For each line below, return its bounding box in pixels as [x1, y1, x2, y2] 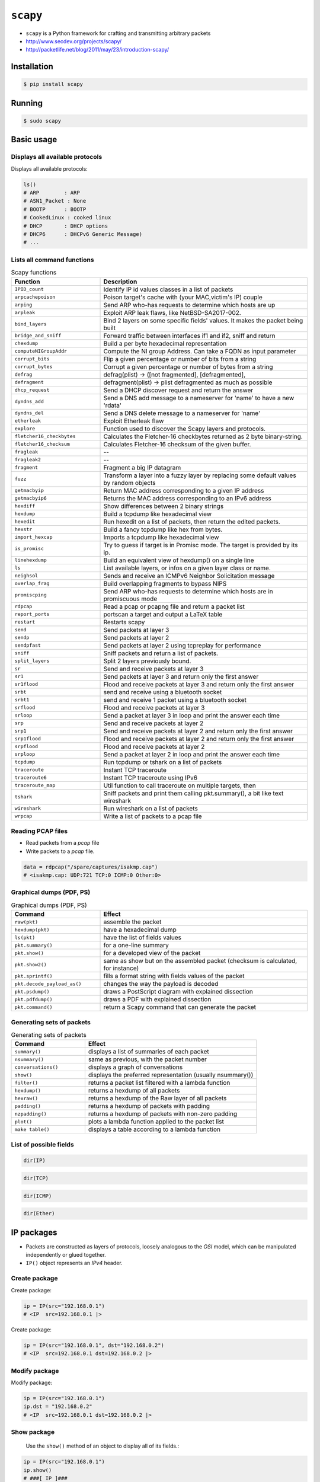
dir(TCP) [23, 1174, 49, 1181]
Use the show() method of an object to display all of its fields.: [25, 1442, 180, 1449]
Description [103, 277, 137, 286]
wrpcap [14, 813, 33, 819]
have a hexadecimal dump [103, 925, 177, 934]
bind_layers [14, 321, 47, 327]
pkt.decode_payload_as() [14, 980, 82, 987]
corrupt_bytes [14, 363, 53, 370]
